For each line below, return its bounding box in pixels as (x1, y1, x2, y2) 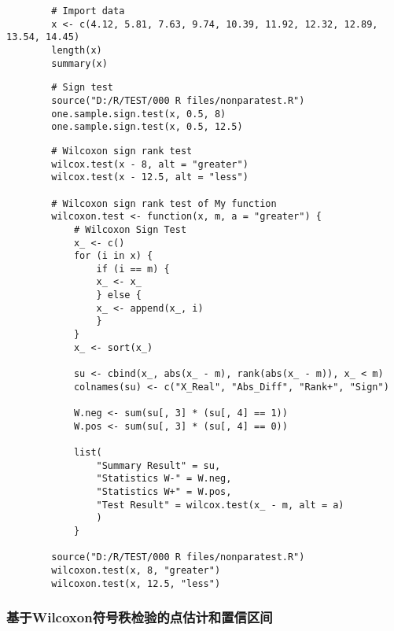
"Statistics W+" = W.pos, (96, 485, 232, 497)
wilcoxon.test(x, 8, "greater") (51, 564, 221, 576)
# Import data (51, 6, 125, 17)
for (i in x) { (73, 250, 153, 262)
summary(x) (51, 57, 108, 69)
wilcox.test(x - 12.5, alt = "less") (51, 172, 249, 183)
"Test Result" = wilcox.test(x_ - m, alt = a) (96, 499, 344, 511)
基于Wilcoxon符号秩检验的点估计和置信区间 (6, 607, 273, 627)
